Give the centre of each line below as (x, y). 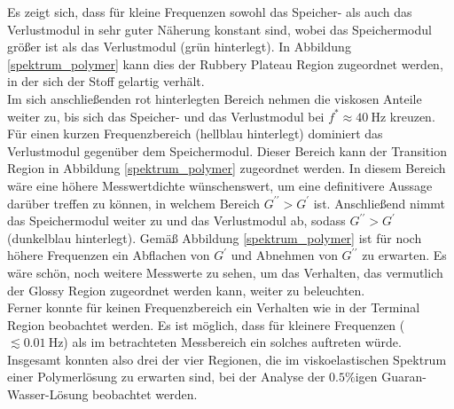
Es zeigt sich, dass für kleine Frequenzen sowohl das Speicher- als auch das (210, 12)
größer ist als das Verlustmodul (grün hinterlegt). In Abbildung (179, 47)
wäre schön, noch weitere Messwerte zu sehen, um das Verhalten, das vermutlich (225, 272)
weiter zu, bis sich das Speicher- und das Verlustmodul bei (166, 116)
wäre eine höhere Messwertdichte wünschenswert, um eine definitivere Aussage (220, 185)
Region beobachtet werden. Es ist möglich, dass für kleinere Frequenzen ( (206, 324)
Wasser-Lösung (48, 394)
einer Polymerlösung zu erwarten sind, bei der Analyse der (166, 377)
